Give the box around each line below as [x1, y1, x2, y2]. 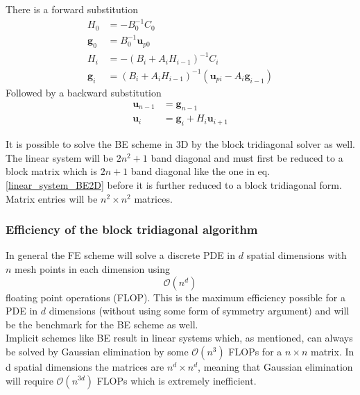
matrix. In [311, 344, 354, 358]
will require [6, 373, 53, 387]
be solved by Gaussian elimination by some [6, 344, 189, 358]
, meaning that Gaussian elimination [198, 359, 353, 373]
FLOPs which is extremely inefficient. [96, 373, 257, 387]
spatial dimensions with [246, 248, 347, 262]
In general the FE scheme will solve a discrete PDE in [6, 248, 236, 262]
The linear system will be [6, 150, 113, 165]
